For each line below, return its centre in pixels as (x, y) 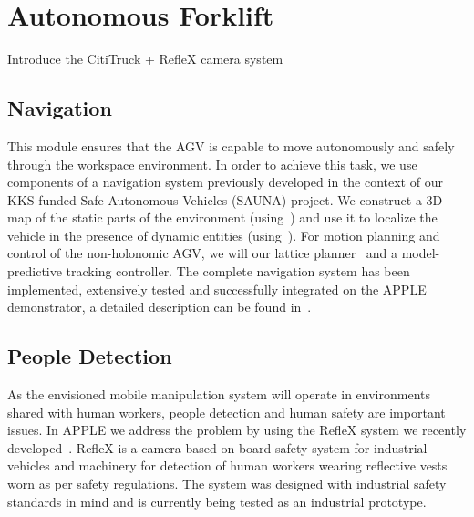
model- (421, 253)
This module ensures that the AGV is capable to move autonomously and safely (231, 145)
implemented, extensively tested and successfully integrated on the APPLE (217, 289)
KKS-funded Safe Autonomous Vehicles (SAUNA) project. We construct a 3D (225, 199)
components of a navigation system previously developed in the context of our (225, 182)
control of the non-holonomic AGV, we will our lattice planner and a (203, 253)
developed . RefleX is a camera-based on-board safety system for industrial (217, 447)
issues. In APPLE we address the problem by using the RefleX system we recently (237, 430)
